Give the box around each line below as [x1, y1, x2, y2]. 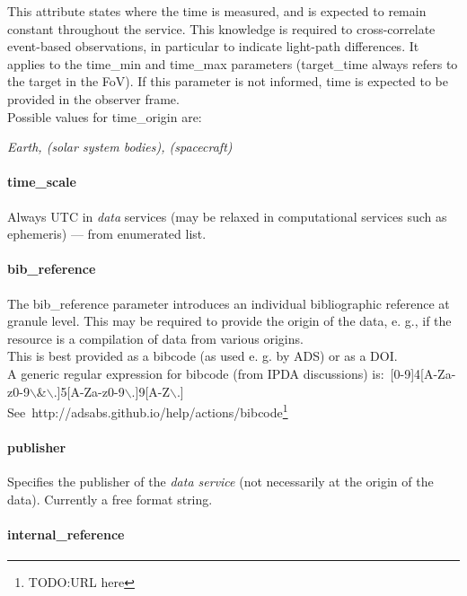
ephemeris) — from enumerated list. [7, 224, 207, 243]
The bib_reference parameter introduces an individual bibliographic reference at [7, 294, 450, 312]
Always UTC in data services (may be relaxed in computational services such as [7, 206, 447, 225]
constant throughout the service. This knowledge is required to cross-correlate [7, 19, 436, 38]
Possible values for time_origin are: [7, 107, 202, 126]
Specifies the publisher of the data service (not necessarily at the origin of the [7, 472, 434, 491]
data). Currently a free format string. [7, 489, 213, 508]
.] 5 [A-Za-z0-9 [53, 381, 125, 400]
